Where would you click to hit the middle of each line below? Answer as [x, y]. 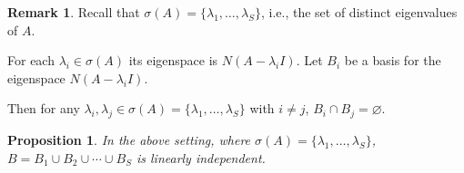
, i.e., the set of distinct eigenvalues [359, 12]
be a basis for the [393, 60]
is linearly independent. [201, 157]
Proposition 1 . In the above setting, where [129, 140]
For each [31, 60]
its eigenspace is [173, 60]
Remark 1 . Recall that [74, 12]
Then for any [44, 108]
